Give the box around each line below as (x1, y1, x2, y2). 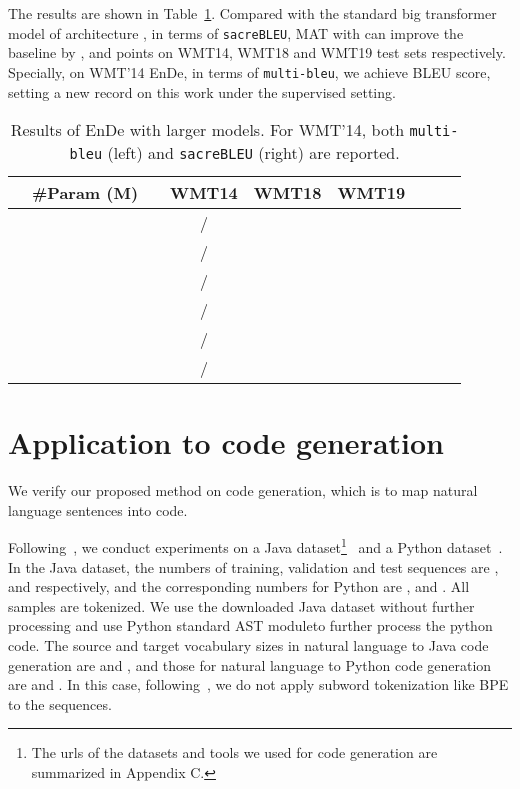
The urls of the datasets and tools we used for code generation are (31, 742, 438, 763)
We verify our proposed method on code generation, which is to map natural (8, 480, 478, 501)
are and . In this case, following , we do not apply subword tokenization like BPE (8, 674, 509, 695)
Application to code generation (8, 422, 444, 463)
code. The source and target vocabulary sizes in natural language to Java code (8, 635, 489, 656)
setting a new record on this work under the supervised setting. (8, 81, 396, 102)
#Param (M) (32, 181, 139, 205)
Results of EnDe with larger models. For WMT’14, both (10, 118, 405, 142)
